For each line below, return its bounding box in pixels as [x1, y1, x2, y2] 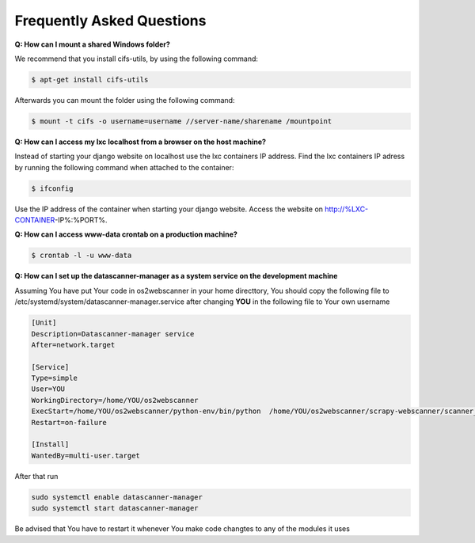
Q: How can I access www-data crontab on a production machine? [14, 230, 237, 239]
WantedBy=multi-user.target [31, 451, 140, 460]
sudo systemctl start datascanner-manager [31, 503, 199, 513]
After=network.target [31, 340, 116, 349]
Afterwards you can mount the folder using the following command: [14, 95, 235, 104]
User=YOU [31, 385, 66, 393]
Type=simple [31, 374, 78, 383]
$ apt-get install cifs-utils [31, 75, 149, 84]
